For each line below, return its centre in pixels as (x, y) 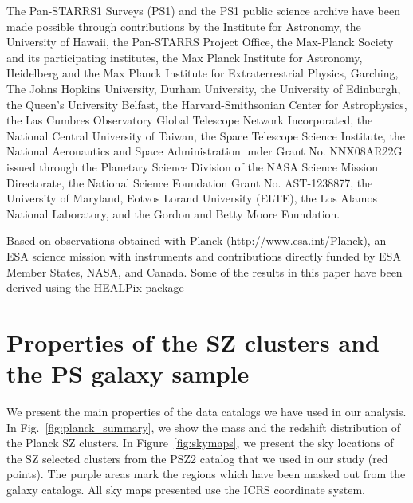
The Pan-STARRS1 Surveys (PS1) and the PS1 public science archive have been (203, 10)
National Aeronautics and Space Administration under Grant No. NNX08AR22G (205, 151)
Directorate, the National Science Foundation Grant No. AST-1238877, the (190, 182)
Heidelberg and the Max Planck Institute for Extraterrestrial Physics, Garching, (203, 73)
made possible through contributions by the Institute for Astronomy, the (184, 26)
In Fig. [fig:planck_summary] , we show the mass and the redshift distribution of (203, 427)
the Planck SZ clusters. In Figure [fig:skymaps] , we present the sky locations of (200, 443)
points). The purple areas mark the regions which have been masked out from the (206, 474)
